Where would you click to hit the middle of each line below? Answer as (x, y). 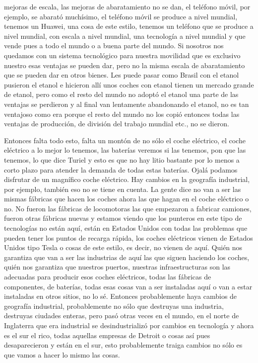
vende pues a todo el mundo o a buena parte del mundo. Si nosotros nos (114, 45)
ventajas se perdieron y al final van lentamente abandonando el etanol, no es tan (127, 104)
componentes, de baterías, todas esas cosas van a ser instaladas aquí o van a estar (128, 286)
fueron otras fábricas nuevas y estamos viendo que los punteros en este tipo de (123, 218)
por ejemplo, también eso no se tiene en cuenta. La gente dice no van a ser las (123, 189)
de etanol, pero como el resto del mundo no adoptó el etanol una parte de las (121, 94)
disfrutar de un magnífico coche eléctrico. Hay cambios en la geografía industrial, (127, 179)
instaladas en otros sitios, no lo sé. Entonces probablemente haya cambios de (121, 296)
